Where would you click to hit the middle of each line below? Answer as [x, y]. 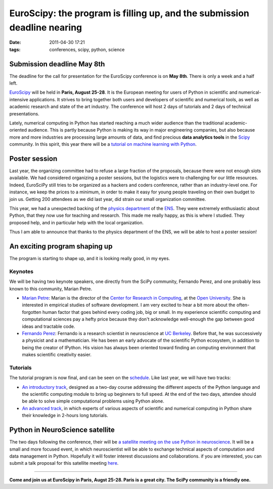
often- [243, 305]
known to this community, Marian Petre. [51, 289]
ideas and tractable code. [49, 326]
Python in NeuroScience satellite [62, 430]
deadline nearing [46, 27]
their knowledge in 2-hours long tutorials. [65, 416]
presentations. [25, 113]
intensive [19, 99]
